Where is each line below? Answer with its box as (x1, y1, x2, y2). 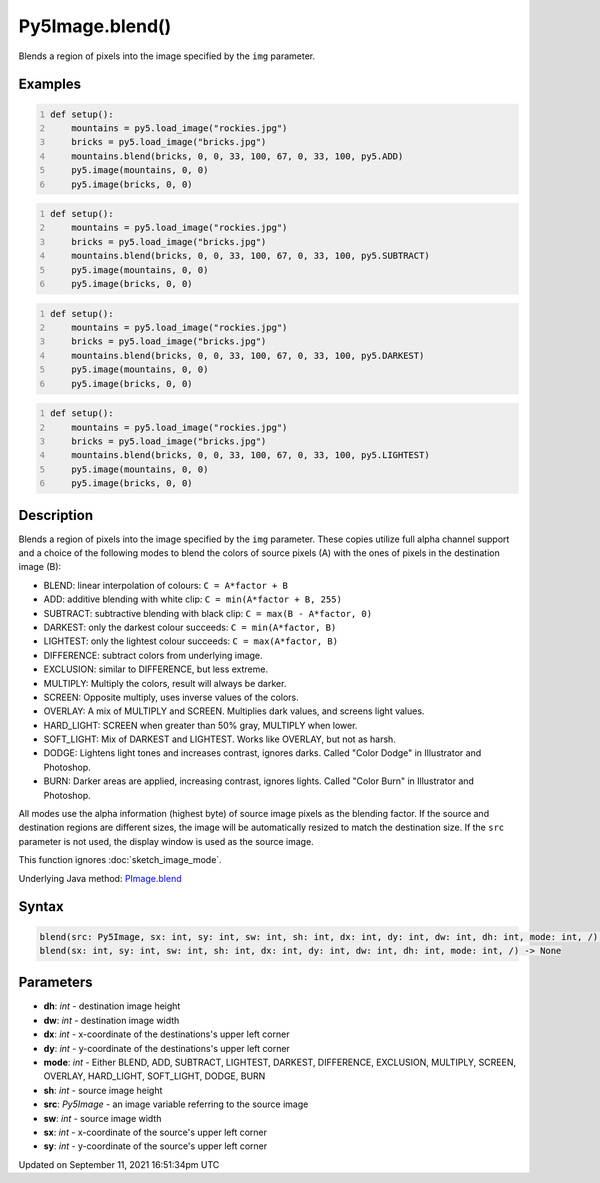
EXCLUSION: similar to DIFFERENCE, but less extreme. (43, 663, 269, 675)
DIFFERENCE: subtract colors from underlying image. (43, 649, 264, 661)
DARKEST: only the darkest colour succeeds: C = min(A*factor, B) (43, 621, 337, 633)
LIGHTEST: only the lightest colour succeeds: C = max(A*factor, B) (43, 635, 339, 647)
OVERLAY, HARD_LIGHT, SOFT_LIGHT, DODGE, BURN (43, 1070, 266, 1082)
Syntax (18, 898, 64, 915)
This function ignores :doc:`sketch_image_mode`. (18, 854, 222, 866)
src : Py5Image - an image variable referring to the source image (43, 1098, 309, 1110)
